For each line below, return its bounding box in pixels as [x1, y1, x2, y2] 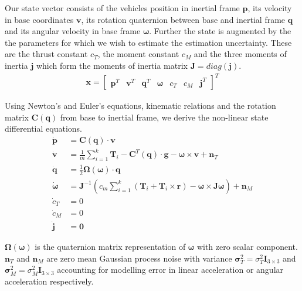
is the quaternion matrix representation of [35, 240, 186, 253]
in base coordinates [5, 13, 74, 25]
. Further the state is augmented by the [149, 25, 291, 37]
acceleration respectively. [5, 275, 94, 287]
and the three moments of [194, 48, 287, 60]
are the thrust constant [5, 48, 88, 60]
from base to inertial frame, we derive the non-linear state [60, 111, 269, 123]
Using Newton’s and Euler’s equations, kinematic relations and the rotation [5, 99, 276, 112]
